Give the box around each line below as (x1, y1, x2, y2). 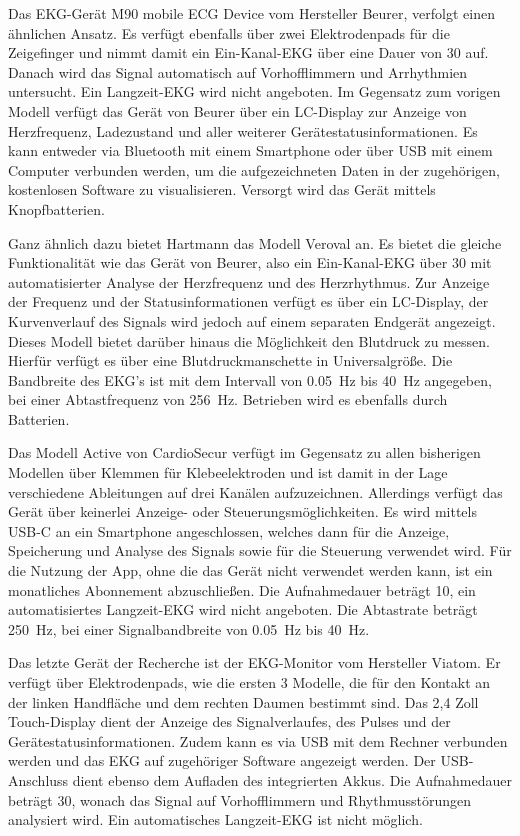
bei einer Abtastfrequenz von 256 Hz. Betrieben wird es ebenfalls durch (8, 389, 448, 410)
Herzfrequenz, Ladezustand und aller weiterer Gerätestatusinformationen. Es (8, 120, 478, 141)
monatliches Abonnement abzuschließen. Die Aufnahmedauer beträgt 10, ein (8, 579, 476, 600)
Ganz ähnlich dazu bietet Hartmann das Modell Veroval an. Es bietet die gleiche (8, 232, 502, 253)
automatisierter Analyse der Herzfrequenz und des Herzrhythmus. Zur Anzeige (8, 271, 490, 292)
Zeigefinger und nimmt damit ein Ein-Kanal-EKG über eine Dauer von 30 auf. (8, 42, 489, 63)
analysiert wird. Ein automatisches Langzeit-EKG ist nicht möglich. (8, 809, 423, 830)
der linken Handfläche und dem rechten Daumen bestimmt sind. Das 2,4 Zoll (8, 691, 479, 712)
